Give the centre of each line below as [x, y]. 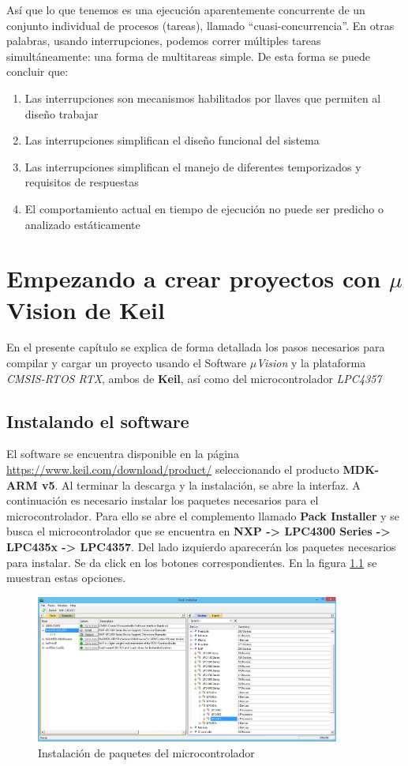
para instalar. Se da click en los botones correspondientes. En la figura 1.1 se [192, 562]
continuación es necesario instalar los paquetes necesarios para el [163, 500]
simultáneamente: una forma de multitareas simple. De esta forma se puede [189, 56]
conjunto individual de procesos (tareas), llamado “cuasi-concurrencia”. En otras [200, 25]
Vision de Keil [86, 309]
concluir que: [37, 71]
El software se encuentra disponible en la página [123, 454]
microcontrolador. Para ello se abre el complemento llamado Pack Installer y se [203, 515]
